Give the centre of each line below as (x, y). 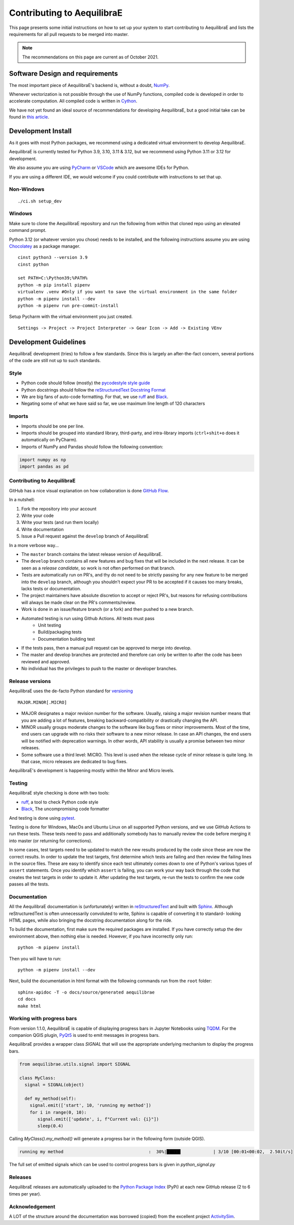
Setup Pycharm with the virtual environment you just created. (71, 316)
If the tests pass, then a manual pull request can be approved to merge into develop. (106, 648)
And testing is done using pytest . (42, 818)
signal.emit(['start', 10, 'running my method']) (90, 1105)
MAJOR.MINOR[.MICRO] (42, 702)
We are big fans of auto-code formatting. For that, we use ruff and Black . (95, 397)
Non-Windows (27, 189)
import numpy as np (43, 460)
